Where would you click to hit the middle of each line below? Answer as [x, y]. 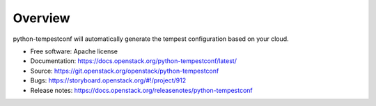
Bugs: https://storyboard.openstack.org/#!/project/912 [108, 80]
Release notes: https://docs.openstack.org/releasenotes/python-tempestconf [142, 90]
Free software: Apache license [74, 51]
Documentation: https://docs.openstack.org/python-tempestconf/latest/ [133, 61]
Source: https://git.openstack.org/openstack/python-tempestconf [125, 71]
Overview [41, 18]
